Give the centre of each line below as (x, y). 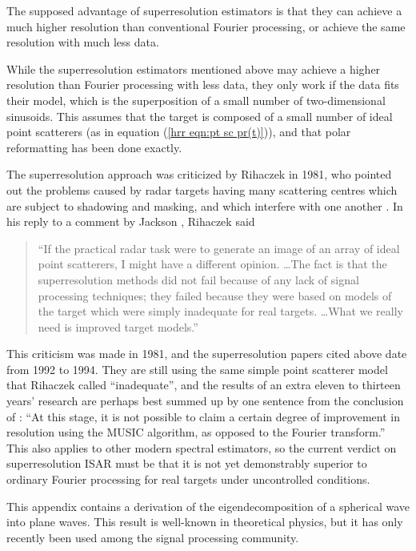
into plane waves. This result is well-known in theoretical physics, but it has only (205, 522)
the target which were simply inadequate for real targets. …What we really (220, 311)
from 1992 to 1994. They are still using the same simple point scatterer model (197, 369)
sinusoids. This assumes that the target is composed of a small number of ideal (200, 116)
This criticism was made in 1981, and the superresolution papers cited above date (207, 354)
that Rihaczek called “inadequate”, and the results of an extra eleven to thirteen (204, 385)
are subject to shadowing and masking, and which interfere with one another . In (205, 205)
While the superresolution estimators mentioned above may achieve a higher (194, 68)
